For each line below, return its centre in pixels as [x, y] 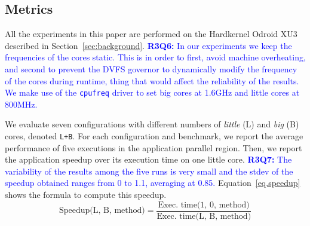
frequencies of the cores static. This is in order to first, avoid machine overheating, [155, 57]
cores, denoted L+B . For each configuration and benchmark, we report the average [154, 136]
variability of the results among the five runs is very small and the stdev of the [149, 171]
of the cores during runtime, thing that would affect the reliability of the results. [152, 80]
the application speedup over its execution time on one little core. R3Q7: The [148, 159]
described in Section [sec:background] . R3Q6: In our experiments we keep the [148, 45]
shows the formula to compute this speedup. [86, 195]
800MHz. [21, 104]
